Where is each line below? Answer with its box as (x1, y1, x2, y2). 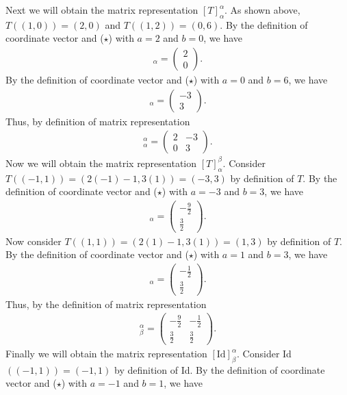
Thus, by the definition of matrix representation (5, 296, 207, 311)
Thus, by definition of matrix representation (5, 114, 190, 128)
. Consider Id (237, 346, 292, 361)
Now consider (5, 233, 62, 248)
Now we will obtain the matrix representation (5, 155, 197, 170)
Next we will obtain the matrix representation (5, 3, 198, 16)
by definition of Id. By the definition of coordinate (114, 362, 325, 377)
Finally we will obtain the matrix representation (5, 346, 207, 361)
